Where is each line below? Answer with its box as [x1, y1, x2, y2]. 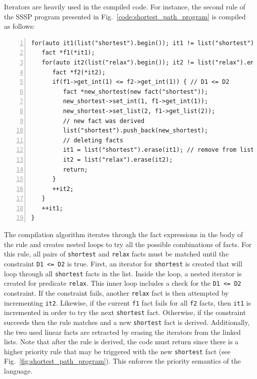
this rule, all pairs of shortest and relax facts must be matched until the [4, 249, 229, 259]
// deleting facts [63, 136, 124, 144]
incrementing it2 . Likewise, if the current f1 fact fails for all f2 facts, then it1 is [4, 297, 251, 308]
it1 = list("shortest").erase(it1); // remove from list [63, 146, 255, 154]
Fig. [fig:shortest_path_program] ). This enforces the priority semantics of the [4, 356, 241, 366]
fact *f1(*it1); [42, 49, 95, 57]
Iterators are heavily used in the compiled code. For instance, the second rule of [4, 1, 246, 11]
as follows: [4, 21, 35, 31]
